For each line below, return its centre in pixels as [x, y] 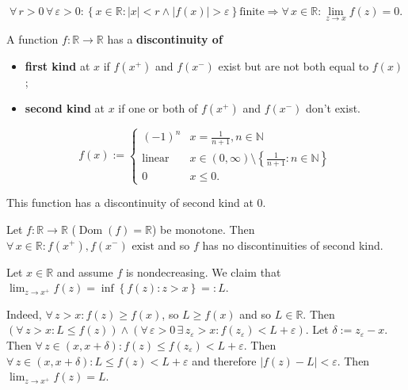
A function [32, 39]
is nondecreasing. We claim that [203, 271]
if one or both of [158, 108]
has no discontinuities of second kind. [293, 245]
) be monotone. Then [204, 229]
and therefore [224, 360]
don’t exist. [334, 108]
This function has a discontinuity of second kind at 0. [136, 203]
